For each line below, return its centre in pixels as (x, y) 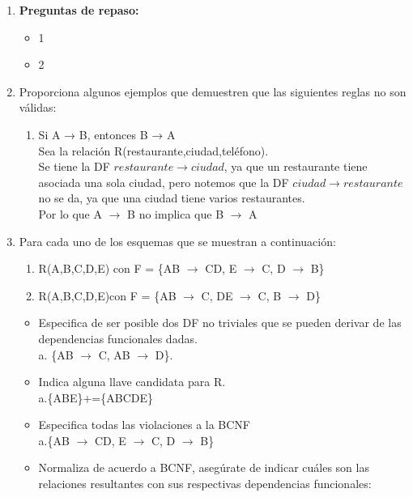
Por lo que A (70, 213)
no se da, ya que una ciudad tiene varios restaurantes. (172, 198)
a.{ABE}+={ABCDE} (96, 397)
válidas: (38, 107)
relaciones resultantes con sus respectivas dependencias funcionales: (205, 484)
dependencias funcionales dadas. (118, 338)
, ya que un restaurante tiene (296, 166)
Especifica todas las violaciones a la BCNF (145, 425)
